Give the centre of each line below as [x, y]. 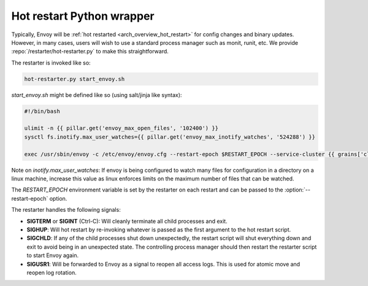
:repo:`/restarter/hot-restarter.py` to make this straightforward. [90, 52]
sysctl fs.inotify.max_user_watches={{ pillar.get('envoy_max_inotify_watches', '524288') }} [170, 137]
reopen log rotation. [52, 272]
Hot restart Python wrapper [83, 16]
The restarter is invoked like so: [51, 63]
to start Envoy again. [53, 255]
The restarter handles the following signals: [66, 210]
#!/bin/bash [42, 111]
